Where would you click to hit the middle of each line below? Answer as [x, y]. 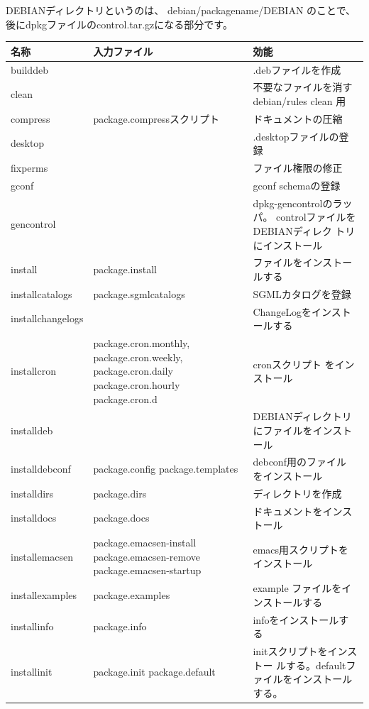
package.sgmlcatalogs [139, 293]
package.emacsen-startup [147, 570]
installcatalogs [42, 293]
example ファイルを [297, 588]
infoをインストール [296, 619]
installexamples [44, 594]
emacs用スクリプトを [301, 549]
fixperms [29, 168]
